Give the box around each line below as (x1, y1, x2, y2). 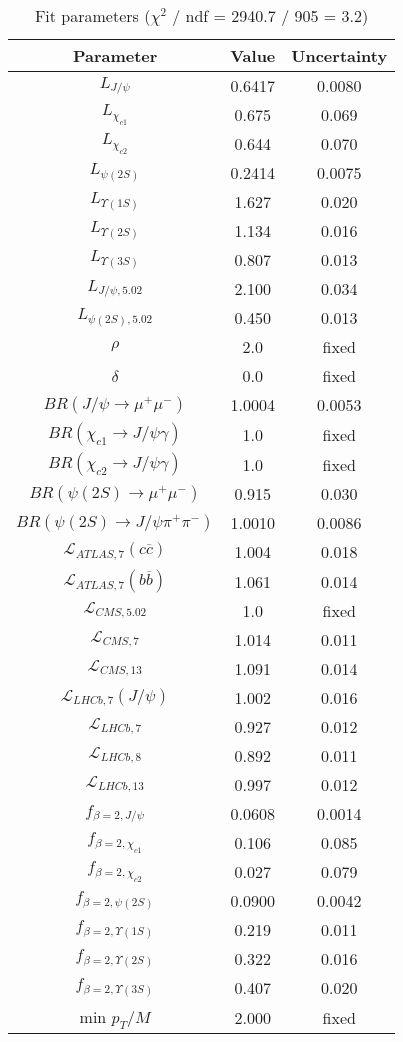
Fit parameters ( (34, 4, 151, 27)
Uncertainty (291, 44, 388, 67)
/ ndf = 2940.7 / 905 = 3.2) (172, 4, 369, 27)
